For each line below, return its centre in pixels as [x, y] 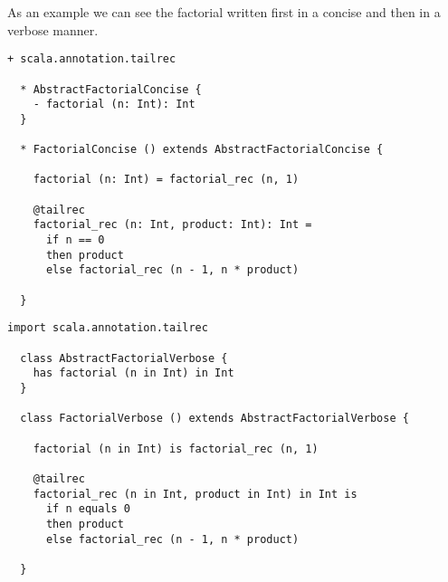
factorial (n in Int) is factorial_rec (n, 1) [176, 448]
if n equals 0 [88, 509]
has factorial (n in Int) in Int [133, 373]
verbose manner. [53, 29]
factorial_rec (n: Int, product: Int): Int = [172, 225]
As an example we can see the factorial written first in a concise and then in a [224, 12]
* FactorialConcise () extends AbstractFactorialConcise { [202, 150]
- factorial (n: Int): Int [114, 105]
